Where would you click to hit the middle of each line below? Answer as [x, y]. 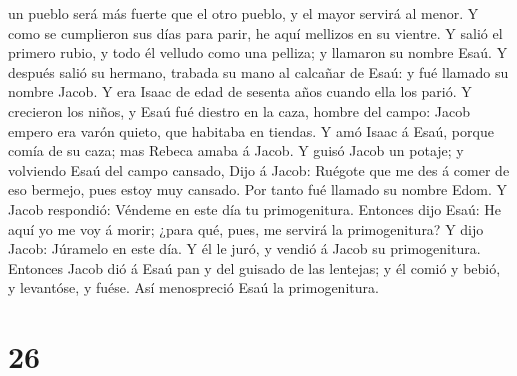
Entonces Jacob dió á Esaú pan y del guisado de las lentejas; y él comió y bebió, [254, 267]
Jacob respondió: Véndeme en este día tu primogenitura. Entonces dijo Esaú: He [254, 208]
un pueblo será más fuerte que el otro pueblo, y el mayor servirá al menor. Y [243, 13]
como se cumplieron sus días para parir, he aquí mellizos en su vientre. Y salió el [255, 32]
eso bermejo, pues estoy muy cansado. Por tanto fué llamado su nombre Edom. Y [258, 189]
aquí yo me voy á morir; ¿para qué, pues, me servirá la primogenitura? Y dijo [246, 228]
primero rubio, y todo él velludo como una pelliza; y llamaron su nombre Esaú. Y [258, 52]
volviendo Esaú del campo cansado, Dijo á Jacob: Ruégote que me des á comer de [259, 169]
